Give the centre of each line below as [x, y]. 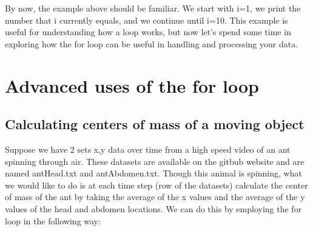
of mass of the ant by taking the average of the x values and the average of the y [155, 197]
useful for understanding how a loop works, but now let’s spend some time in [148, 32]
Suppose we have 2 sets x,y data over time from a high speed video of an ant [148, 149]
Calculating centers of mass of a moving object [155, 124]
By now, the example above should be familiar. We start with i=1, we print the [153, 8]
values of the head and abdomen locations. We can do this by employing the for [153, 208]
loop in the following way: [53, 220]
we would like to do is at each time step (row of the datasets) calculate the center [156, 185]
